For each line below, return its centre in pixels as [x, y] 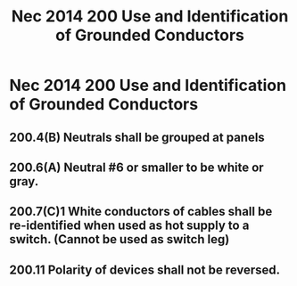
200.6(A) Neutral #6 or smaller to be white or [137, 167]
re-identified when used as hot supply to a [129, 226]
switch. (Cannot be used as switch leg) [120, 239]
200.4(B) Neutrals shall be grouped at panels [137, 137]
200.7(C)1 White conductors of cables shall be [141, 212]
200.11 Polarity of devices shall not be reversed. [145, 270]
